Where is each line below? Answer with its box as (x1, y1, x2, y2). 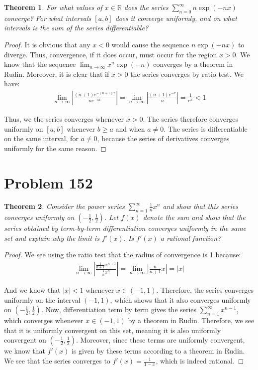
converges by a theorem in (153, 59, 233, 69)
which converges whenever (4, 315, 84, 326)
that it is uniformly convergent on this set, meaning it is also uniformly (4, 325, 221, 335)
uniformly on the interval (4, 294, 81, 305)
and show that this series (163, 201, 238, 211)
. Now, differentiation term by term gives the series (41, 304, 197, 315)
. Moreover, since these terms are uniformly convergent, (76, 335, 245, 345)
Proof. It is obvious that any (4, 39, 90, 49)
